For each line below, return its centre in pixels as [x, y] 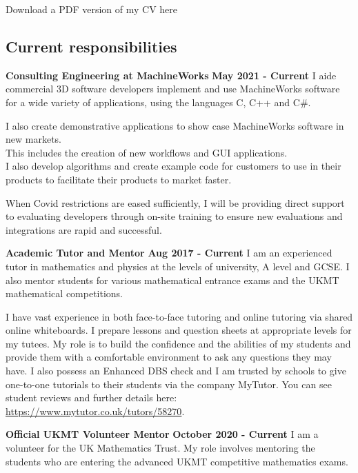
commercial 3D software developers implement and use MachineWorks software [173, 89]
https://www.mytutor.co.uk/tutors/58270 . [95, 411]
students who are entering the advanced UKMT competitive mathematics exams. [177, 461]
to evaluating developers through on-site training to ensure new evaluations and [174, 216]
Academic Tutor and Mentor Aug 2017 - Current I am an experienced [169, 253]
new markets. [33, 139]
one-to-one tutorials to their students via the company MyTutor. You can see [169, 384]
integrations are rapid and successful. [84, 229]
